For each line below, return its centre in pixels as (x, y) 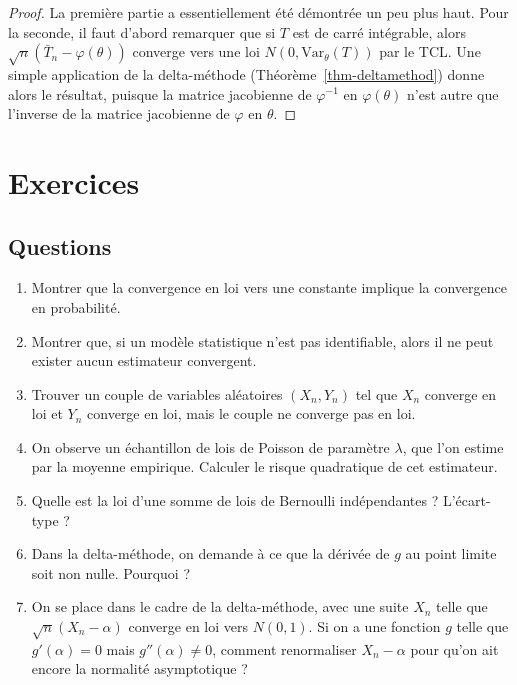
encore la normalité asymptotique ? (139, 668)
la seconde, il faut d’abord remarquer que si (142, 31)
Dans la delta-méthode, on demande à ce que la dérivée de (210, 553)
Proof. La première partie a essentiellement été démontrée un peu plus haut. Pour (258, 12)
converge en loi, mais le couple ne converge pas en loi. (251, 413)
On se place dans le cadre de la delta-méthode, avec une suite (220, 606)
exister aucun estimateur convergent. (144, 360)
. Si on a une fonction (374, 626)
